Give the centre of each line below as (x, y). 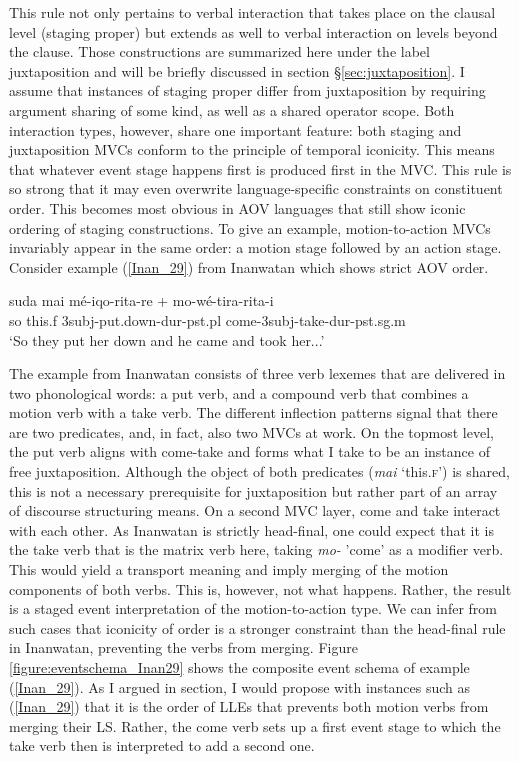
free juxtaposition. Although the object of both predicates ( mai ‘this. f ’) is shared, (259, 471)
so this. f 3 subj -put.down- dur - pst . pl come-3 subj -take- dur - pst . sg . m (207, 319)
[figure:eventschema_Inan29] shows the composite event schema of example (239, 667)
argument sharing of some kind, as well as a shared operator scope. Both (232, 109)
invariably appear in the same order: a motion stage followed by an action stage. (255, 247)
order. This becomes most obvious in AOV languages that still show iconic (237, 207)
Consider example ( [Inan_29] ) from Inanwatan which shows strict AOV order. (249, 266)
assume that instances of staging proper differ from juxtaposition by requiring (247, 90)
